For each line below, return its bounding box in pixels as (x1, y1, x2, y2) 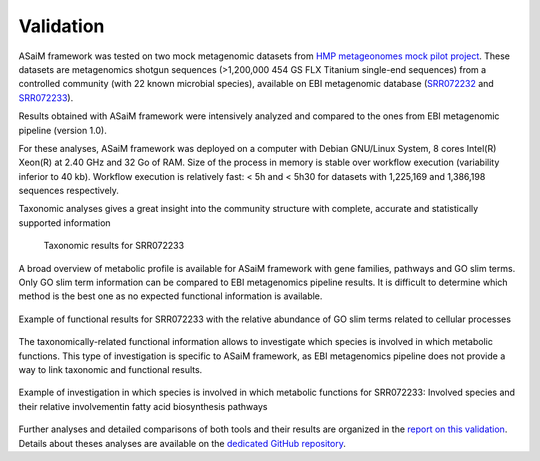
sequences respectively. (18, 185, 120, 197)
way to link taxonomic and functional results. (18, 363, 203, 375)
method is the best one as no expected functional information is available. (18, 290, 323, 302)
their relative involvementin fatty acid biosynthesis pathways (18, 400, 268, 412)
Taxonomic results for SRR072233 (43, 240, 185, 252)
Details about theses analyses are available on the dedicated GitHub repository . (18, 437, 347, 449)
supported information (18, 216, 111, 229)
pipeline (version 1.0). (18, 124, 107, 136)
